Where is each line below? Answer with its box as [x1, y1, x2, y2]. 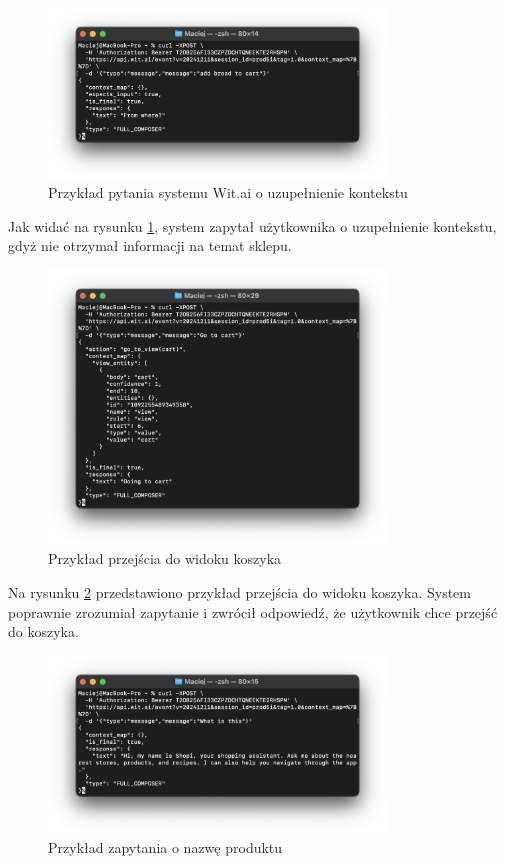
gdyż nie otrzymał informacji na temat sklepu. [8, 235, 292, 256]
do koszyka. [8, 621, 79, 642]
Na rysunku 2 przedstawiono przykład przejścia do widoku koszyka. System [8, 582, 471, 603]
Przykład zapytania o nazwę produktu [48, 836, 283, 857]
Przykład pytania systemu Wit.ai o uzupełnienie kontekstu [48, 182, 408, 203]
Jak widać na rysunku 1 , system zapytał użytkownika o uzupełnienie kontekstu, [8, 215, 497, 236]
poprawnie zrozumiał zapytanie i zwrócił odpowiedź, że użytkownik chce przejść [8, 601, 498, 622]
